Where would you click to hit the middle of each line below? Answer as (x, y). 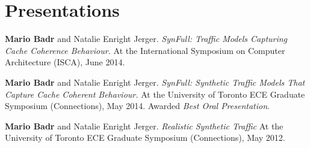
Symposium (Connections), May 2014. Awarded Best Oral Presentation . (137, 106)
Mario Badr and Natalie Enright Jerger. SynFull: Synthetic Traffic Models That (155, 82)
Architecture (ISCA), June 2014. (65, 62)
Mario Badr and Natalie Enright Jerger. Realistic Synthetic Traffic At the (144, 126)
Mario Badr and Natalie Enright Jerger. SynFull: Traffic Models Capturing (146, 39)
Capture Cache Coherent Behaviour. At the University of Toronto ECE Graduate (155, 94)
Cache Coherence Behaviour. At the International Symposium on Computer (145, 50)
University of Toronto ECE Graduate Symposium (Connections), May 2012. (145, 138)
